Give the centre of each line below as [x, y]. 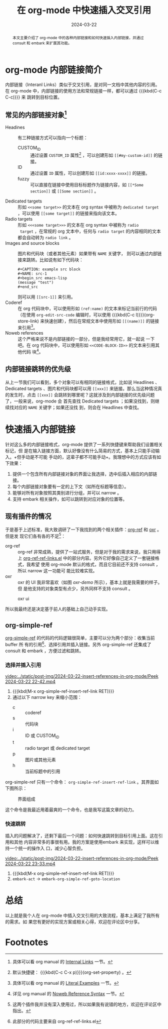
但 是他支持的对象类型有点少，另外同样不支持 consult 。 [75, 589]
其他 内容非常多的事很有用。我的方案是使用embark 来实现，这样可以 [84, 842]
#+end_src [28, 287]
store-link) [28, 321]
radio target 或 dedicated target [57, 748]
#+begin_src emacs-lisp [42, 278]
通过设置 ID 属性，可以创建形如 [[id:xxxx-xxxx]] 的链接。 [90, 173]
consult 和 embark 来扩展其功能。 [42, 43]
